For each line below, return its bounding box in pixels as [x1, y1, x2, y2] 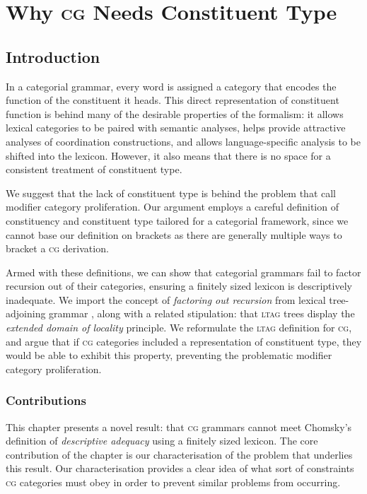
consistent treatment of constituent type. [6, 162, 182, 177]
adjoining [6, 306, 46, 321]
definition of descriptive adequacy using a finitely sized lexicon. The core [6, 433, 318, 448]
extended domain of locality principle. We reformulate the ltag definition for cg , [6, 320, 352, 335]
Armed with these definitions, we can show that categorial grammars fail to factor [6, 264, 361, 279]
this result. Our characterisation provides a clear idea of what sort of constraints [6, 461, 354, 476]
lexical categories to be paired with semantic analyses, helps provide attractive [6, 120, 346, 135]
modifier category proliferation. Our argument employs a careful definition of [6, 199, 339, 214]
